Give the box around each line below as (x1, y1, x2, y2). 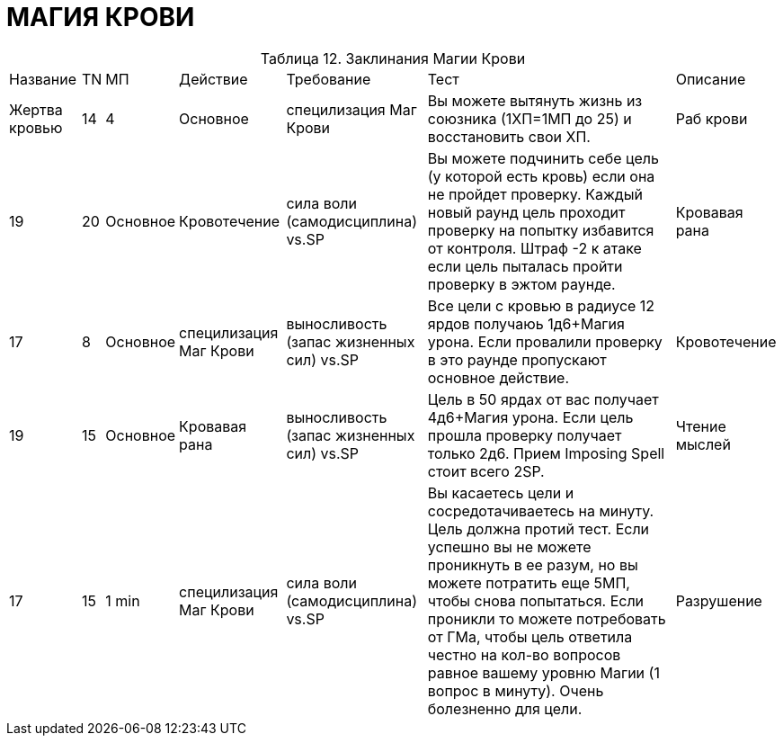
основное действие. (427, 368, 570, 387)
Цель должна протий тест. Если (427, 519, 650, 538)
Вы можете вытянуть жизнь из (427, 91, 643, 110)
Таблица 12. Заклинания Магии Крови (260, 49, 526, 67)
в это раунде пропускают (427, 350, 607, 369)
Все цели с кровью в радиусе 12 (427, 296, 655, 315)
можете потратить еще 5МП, (427, 573, 630, 592)
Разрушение (675, 591, 762, 610)
